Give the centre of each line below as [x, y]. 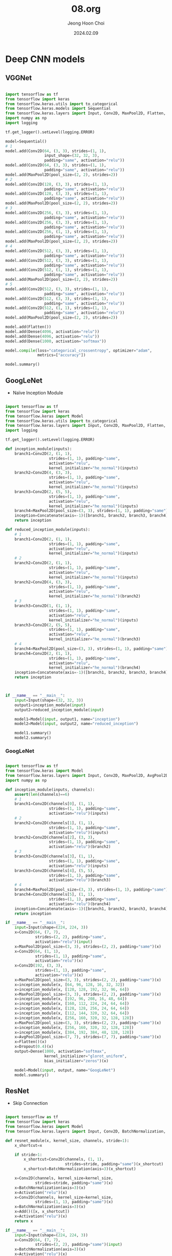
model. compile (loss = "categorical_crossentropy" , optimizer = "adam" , [79, 351]
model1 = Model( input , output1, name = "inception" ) [67, 719]
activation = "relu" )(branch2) [80, 847]
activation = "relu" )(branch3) [80, 880]
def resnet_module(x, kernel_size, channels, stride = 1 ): [67, 1141]
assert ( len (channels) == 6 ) [42, 794]
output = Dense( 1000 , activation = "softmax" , [60, 1052]
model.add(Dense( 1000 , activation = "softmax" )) [56, 341]
